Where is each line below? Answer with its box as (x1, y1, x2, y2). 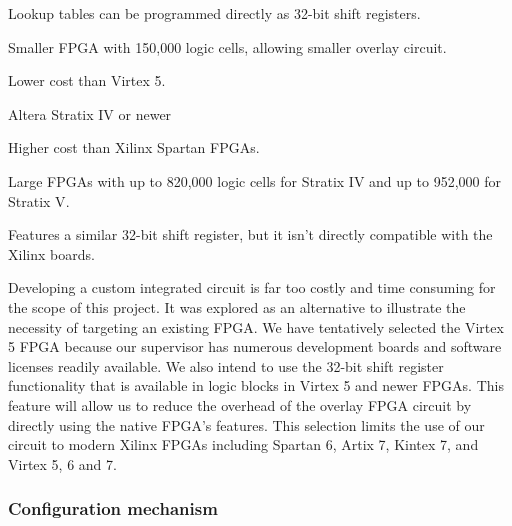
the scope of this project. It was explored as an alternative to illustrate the (8, 296, 466, 317)
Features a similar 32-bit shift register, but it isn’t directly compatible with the (8, 224, 493, 245)
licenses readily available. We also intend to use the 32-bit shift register (8, 355, 444, 376)
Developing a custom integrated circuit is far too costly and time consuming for (8, 277, 496, 298)
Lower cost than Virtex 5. (8, 70, 166, 91)
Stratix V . (8, 190, 70, 211)
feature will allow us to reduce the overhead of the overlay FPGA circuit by (8, 394, 472, 415)
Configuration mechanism (8, 496, 218, 521)
